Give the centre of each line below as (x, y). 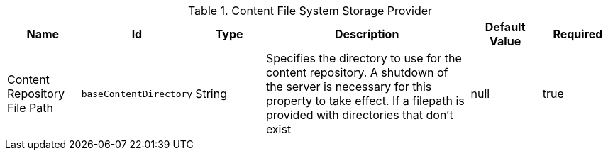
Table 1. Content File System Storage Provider (310, 11)
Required (578, 34)
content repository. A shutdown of (357, 72)
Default (505, 27)
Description (367, 34)
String (211, 94)
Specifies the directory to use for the (364, 58)
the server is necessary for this (349, 87)
